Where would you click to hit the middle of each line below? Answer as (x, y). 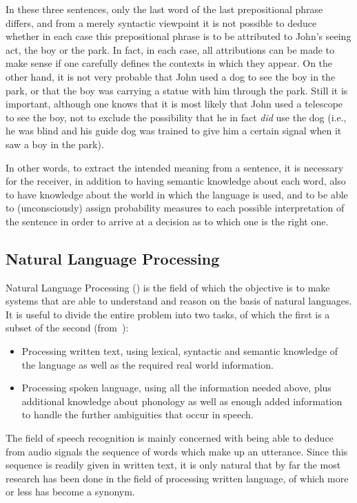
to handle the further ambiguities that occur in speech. (137, 414)
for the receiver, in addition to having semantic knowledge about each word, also (176, 181)
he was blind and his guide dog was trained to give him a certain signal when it (174, 131)
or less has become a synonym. (70, 492)
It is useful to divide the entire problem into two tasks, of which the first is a (168, 314)
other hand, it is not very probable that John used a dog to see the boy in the (171, 76)
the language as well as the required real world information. (147, 364)
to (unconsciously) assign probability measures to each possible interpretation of (175, 208)
